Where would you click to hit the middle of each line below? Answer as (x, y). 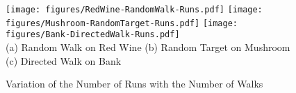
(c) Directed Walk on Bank (64, 60)
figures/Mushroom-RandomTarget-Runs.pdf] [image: (122, 23)
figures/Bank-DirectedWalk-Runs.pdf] (93, 35)
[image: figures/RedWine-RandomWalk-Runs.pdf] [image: (134, 10)
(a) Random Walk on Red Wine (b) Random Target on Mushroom (148, 46)
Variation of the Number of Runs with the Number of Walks (134, 84)
